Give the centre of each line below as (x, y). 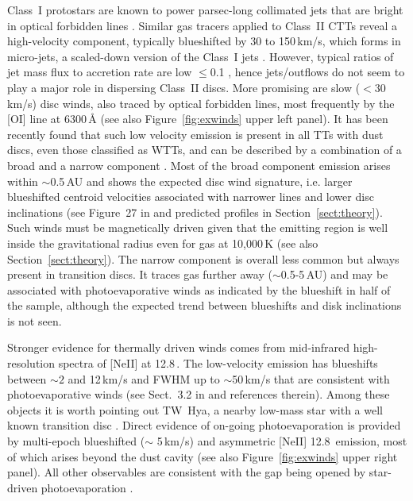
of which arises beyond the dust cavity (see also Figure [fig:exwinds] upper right (203, 456)
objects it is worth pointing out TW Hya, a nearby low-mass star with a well (195, 409)
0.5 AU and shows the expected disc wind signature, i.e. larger (201, 181)
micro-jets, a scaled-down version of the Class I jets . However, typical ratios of (201, 56)
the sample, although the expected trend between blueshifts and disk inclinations (205, 305)
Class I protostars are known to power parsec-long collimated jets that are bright (205, 10)
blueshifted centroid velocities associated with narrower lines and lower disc (191, 197)
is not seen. (35, 320)
